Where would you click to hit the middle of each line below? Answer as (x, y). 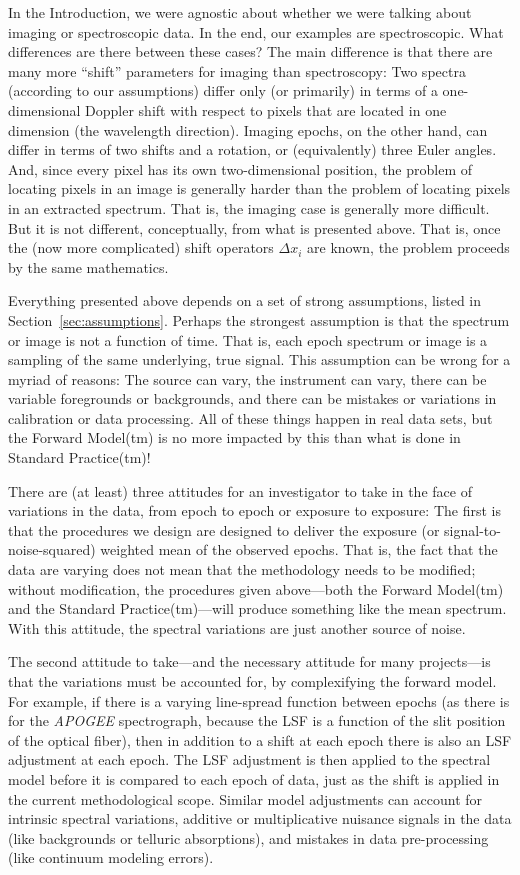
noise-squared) (52, 549)
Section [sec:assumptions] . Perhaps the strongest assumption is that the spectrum (259, 319)
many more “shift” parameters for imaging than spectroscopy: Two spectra (237, 70)
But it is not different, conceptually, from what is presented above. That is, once (254, 227)
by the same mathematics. (88, 266)
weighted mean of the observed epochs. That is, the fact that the (299, 549)
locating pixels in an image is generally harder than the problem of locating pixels (259, 188)
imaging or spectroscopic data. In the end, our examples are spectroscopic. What (256, 31)
